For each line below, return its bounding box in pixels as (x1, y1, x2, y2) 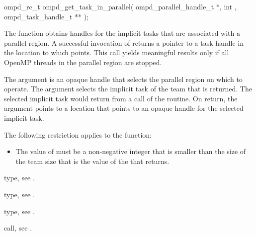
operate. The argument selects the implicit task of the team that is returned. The (4, 83, 252, 94)
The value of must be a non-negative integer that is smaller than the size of (15, 146, 246, 157)
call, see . (4, 223, 32, 233)
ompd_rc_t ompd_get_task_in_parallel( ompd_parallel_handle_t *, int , (4, 1, 237, 11)
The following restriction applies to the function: (4, 129, 152, 140)
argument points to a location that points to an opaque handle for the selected (4, 103, 244, 113)
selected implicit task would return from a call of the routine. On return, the (4, 93, 238, 103)
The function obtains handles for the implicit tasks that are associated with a (4, 28, 240, 38)
